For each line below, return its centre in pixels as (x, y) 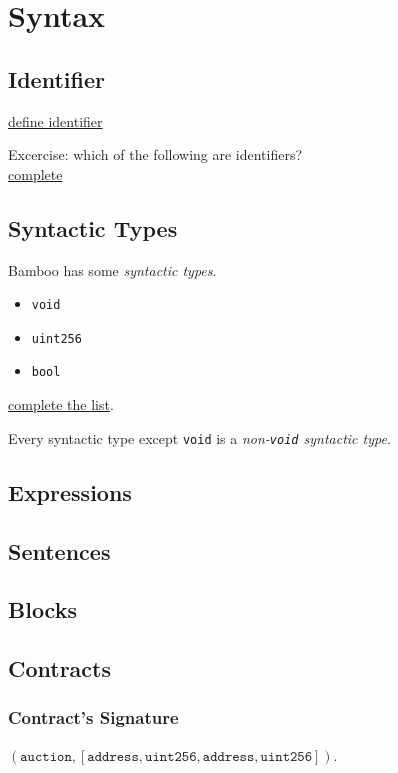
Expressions (70, 491)
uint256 (56, 338)
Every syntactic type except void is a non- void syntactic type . (199, 437)
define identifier (55, 120)
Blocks (42, 609)
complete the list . (61, 404)
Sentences (59, 550)
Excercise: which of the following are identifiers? (155, 154)
